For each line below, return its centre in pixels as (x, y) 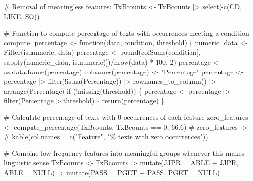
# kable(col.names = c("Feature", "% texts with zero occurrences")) (106, 136)
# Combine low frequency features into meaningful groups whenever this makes (124, 153)
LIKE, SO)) (22, 16)
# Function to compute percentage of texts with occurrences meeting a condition (126, 33)
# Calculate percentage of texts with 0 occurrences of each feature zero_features (126, 117)
